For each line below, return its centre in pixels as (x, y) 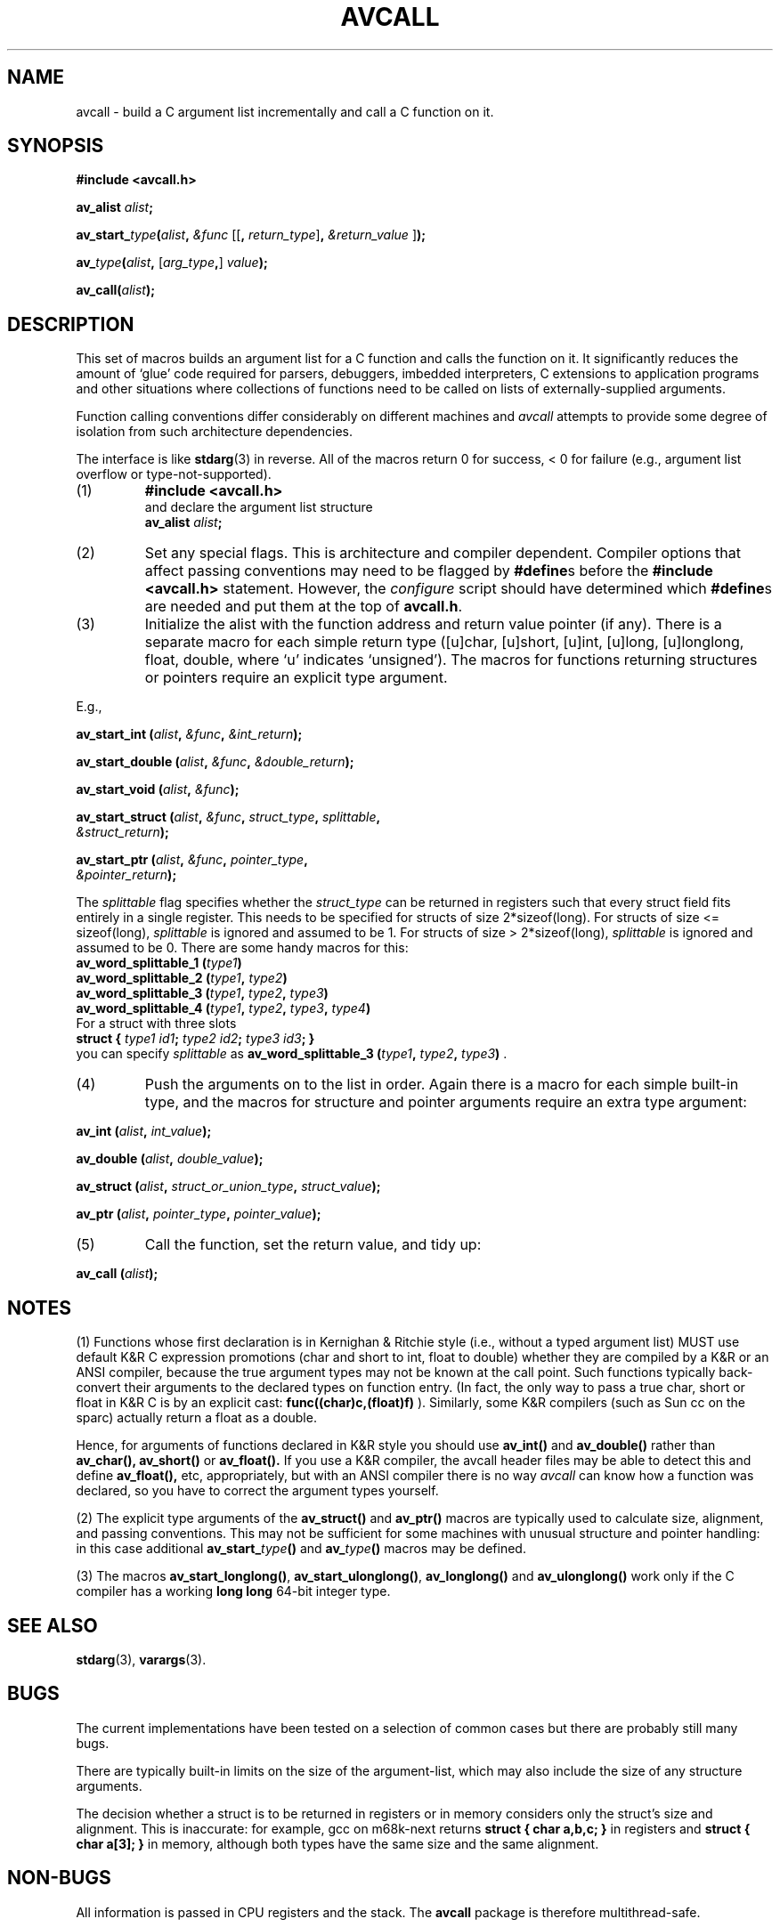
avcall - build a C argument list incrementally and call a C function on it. (285, 111)
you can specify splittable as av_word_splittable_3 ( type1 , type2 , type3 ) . (292, 1054)
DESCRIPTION (71, 324)
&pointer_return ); (126, 875)
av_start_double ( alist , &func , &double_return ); (215, 762)
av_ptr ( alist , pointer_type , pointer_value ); (199, 1214)
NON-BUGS (59, 1878)
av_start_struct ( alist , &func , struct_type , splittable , (228, 817)
